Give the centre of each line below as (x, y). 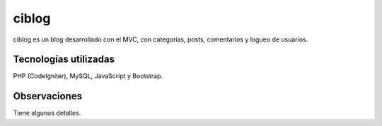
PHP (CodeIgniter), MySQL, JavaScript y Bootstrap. (88, 76)
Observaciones (48, 96)
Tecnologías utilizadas (64, 59)
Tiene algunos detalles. (47, 113)
